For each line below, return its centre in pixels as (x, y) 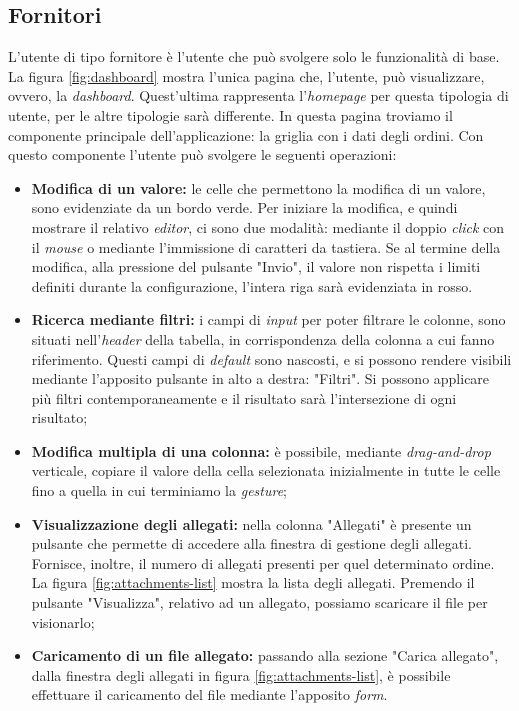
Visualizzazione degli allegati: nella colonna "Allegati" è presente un (251, 523)
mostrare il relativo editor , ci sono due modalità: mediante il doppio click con (268, 226)
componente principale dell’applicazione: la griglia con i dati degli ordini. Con (246, 134)
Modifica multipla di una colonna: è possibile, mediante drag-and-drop (261, 450)
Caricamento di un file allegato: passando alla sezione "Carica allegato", (265, 655)
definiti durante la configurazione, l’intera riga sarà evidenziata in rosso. (252, 285)
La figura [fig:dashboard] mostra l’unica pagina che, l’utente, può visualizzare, (246, 75)
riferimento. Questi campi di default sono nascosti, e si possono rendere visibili (271, 358)
